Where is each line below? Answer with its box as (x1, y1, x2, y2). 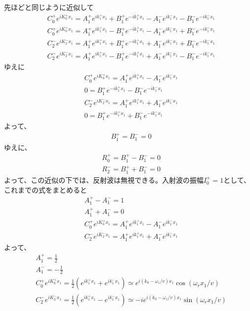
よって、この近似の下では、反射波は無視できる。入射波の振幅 (4, 174, 204, 185)
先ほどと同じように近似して (4, 2, 94, 12)
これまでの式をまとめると (4, 184, 87, 195)
